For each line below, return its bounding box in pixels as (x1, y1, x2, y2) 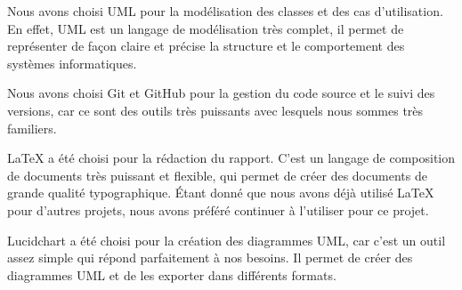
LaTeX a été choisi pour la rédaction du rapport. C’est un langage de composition (7, 149, 456, 167)
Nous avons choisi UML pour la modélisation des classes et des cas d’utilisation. (7, 2, 443, 20)
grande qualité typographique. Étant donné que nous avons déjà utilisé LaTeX (7, 183, 434, 202)
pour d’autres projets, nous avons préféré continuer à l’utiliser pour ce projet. (7, 200, 429, 219)
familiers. (7, 118, 57, 137)
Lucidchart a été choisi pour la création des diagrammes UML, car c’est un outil (7, 230, 446, 249)
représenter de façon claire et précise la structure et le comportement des (7, 36, 405, 55)
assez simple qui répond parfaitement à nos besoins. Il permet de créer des (7, 248, 413, 267)
